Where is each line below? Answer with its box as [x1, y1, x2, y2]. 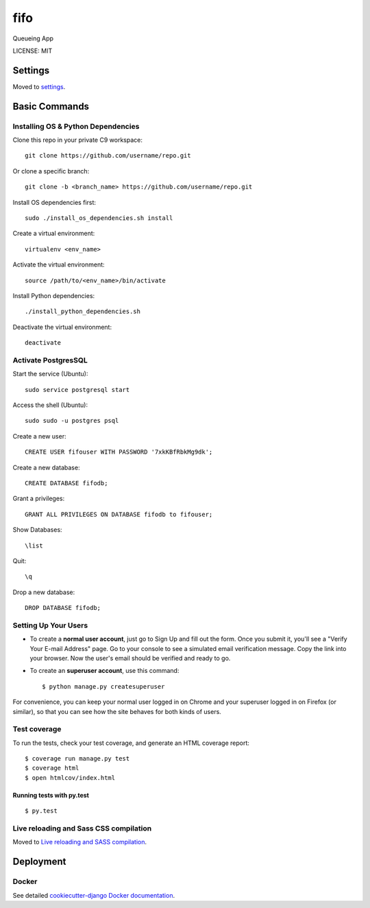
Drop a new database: [12, 588, 75, 596]
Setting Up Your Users [12, 620, 88, 630]
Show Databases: [12, 526, 62, 534]
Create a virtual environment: [12, 230, 95, 238]
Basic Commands [12, 100, 89, 112]
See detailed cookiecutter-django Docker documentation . [12, 891, 175, 899]
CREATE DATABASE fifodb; [25, 479, 108, 487]
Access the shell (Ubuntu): [12, 401, 88, 409]
